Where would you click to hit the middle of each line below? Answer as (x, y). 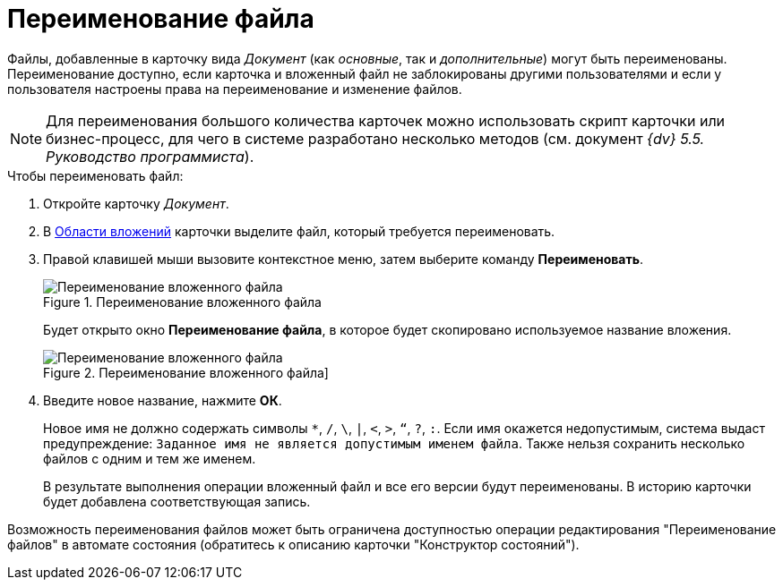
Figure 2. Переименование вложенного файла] (186, 372)
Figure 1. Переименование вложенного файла (182, 302)
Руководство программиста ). (150, 156)
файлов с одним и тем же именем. (150, 458)
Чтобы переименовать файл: (95, 175)
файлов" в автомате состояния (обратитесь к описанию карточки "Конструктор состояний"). (293, 544)
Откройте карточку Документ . (136, 203)
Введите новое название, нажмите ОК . (163, 400)
